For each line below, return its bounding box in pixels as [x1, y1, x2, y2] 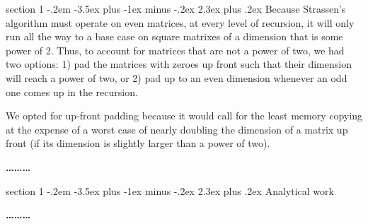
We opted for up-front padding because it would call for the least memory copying [6, 108, 362, 123]
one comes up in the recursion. [6, 84, 138, 99]
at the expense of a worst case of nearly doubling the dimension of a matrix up [6, 122, 348, 136]
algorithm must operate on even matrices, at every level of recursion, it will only [6, 15, 355, 30]
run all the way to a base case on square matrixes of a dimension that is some [6, 29, 343, 44]
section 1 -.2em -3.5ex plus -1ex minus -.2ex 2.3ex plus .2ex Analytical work [6, 183, 334, 198]
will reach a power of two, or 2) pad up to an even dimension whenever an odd [6, 70, 347, 85]
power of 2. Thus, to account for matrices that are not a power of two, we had [6, 42, 345, 57]
